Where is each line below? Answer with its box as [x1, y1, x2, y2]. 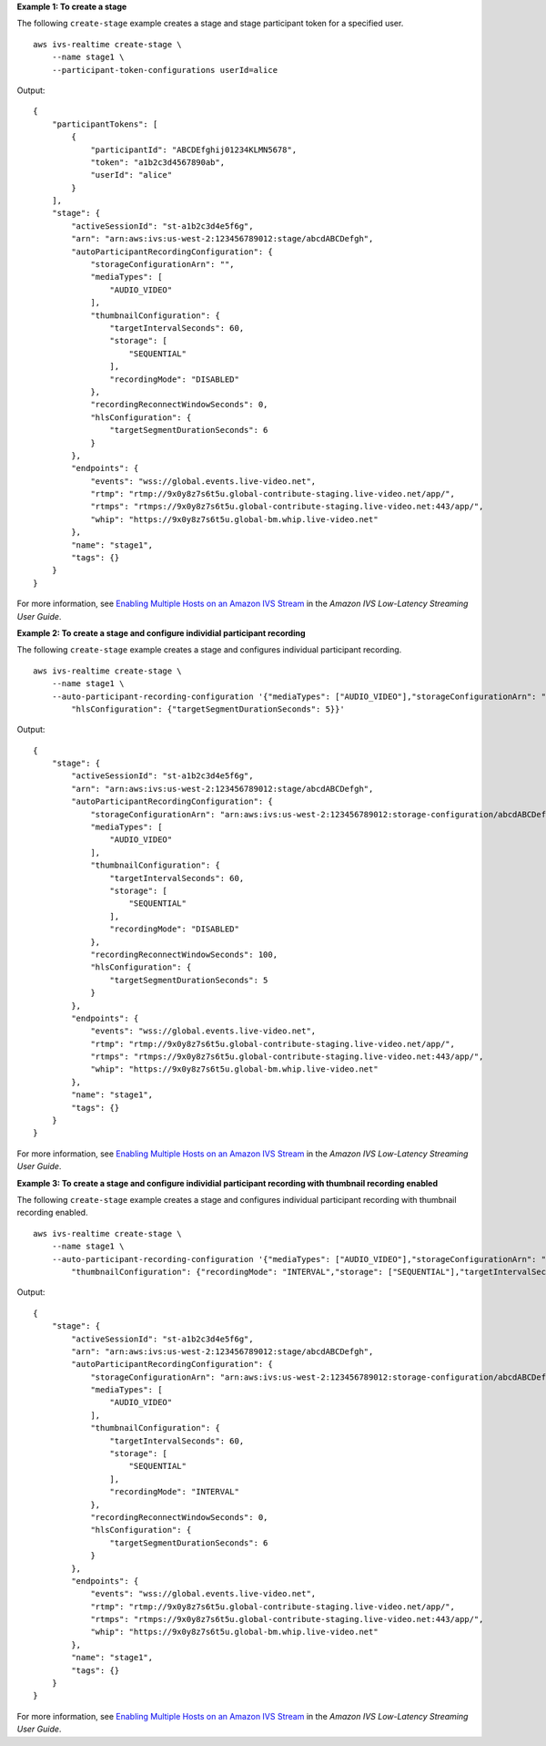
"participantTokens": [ [51, 118, 158, 129]
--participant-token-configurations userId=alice [51, 65, 278, 75]
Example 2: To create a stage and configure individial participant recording [16, 627, 306, 638]
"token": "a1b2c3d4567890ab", [90, 157, 226, 168]
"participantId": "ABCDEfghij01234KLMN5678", [90, 144, 298, 155]
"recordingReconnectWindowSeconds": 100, [90, 949, 278, 960]
